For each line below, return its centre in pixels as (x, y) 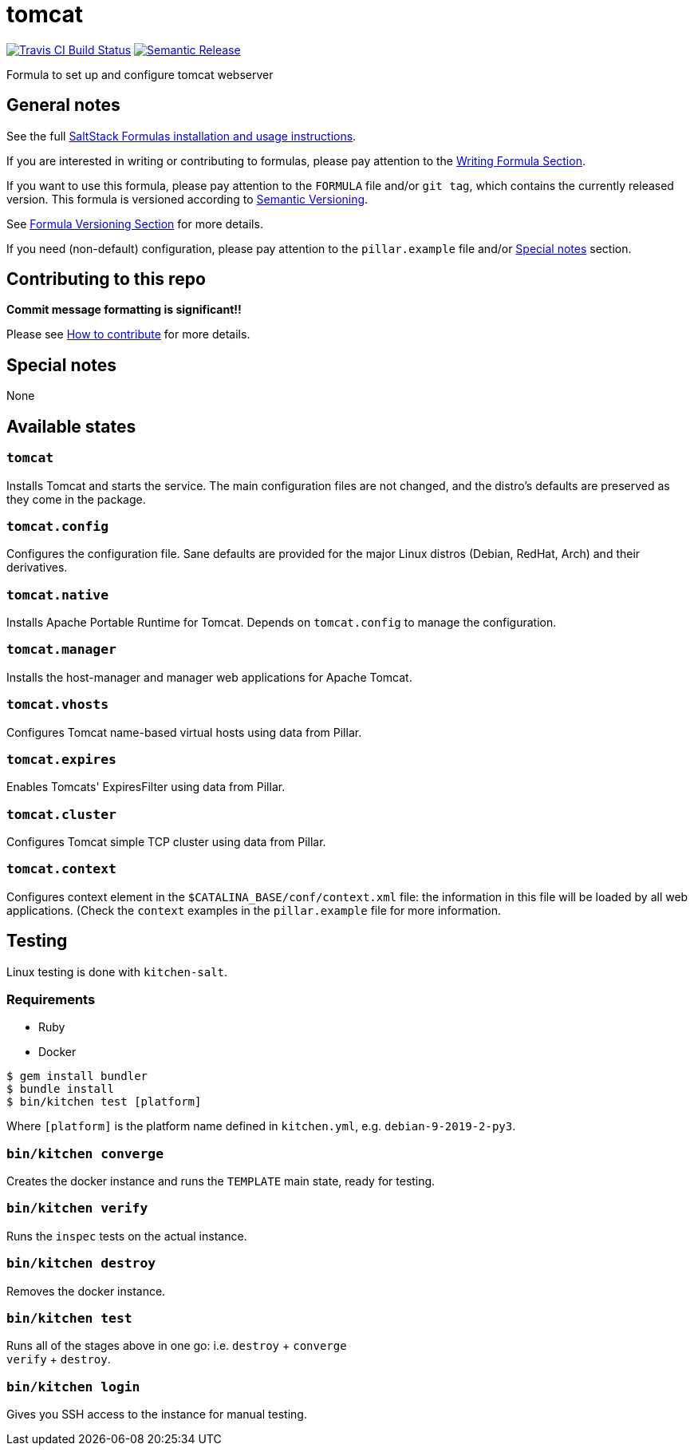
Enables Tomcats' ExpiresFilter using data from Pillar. (146, 787)
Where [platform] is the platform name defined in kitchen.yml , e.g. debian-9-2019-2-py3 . (261, 1126)
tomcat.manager (61, 650)
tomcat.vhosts (58, 705)
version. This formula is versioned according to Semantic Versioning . (187, 199)
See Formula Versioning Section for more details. (135, 224)
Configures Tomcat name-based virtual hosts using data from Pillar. (184, 732)
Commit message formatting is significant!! (124, 310)
